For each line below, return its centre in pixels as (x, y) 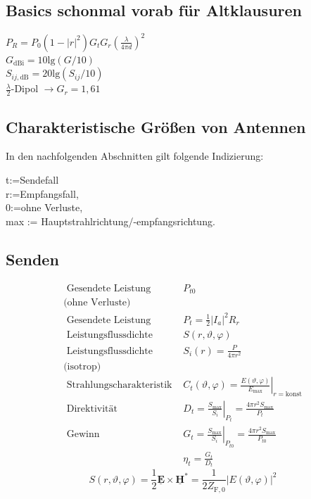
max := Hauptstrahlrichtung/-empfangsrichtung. (110, 221)
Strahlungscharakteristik (119, 385)
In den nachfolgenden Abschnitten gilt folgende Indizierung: (135, 156)
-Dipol (25, 88)
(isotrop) (82, 367)
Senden (32, 259)
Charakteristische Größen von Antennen (156, 126)
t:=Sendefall (32, 179)
